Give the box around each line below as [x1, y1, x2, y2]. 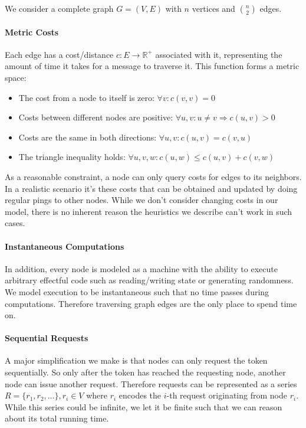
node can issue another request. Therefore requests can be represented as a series [5, 377, 297, 390]
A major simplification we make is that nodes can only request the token [5, 354, 268, 367]
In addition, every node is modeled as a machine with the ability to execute [5, 262, 278, 275]
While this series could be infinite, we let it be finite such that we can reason [5, 400, 282, 413]
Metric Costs [5, 25, 59, 38]
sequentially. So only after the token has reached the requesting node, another [5, 366, 286, 378]
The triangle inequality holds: [18, 151, 126, 163]
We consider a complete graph [5, 2, 114, 14]
